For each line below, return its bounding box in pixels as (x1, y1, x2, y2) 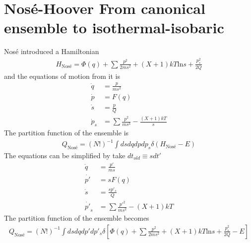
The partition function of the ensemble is (4, 127, 129, 137)
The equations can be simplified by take (4, 150, 125, 160)
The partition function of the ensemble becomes (4, 213, 149, 223)
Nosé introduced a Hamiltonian (4, 46, 99, 57)
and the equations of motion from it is (4, 70, 120, 81)
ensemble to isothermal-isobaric (4, 17, 224, 38)
